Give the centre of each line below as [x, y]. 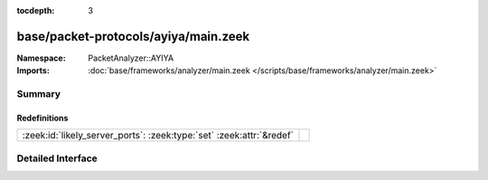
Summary [39, 94]
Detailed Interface [57, 158]
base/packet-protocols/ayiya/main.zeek [133, 36]
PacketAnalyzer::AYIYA [131, 58]
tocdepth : [36, 10]
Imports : [33, 71]
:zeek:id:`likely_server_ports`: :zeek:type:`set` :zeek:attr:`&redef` [158, 136]
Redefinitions [42, 118]
